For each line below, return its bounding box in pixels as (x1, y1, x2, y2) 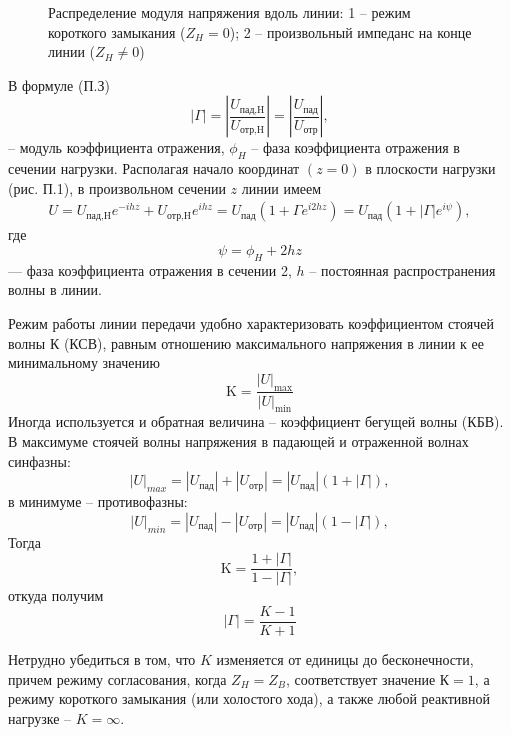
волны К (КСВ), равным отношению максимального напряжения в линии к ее (8, 332, 484, 353)
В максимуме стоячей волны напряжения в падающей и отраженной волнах (8, 430, 469, 451)
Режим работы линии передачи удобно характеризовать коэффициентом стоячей (8, 312, 494, 333)
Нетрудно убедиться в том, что (8, 649, 196, 670)
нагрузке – (8, 707, 72, 728)
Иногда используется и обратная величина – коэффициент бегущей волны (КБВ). (8, 411, 504, 432)
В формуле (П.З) (8, 74, 110, 95)
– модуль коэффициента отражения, (8, 137, 225, 158)
